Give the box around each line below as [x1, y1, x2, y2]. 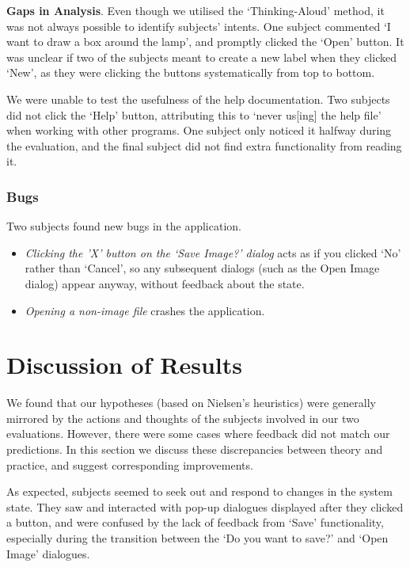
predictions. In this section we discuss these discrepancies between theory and [6, 441, 383, 458]
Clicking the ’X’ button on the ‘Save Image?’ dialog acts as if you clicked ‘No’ [25, 244, 401, 261]
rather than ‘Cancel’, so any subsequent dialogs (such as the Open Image [25, 260, 380, 276]
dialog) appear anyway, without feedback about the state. [25, 275, 305, 291]
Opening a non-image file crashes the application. [25, 302, 265, 318]
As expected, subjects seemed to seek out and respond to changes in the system [6, 483, 393, 500]
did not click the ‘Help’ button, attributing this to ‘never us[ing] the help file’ [6, 106, 382, 123]
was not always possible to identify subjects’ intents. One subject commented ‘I [6, 17, 391, 34]
